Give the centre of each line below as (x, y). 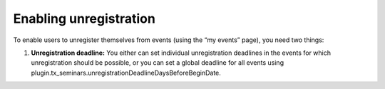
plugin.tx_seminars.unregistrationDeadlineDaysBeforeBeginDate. (126, 73)
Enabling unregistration (84, 19)
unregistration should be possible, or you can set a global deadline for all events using (158, 63)
